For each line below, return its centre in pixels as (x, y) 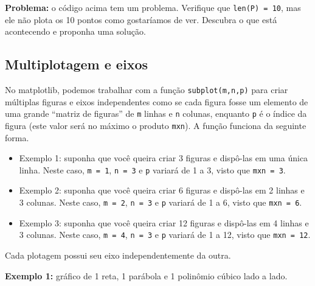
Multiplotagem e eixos (76, 64)
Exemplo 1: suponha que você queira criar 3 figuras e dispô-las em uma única (164, 158)
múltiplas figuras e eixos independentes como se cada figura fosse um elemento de (157, 101)
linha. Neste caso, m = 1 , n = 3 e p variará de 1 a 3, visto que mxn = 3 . (152, 169)
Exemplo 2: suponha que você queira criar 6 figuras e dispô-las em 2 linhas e (162, 190)
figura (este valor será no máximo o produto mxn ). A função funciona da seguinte (156, 125)
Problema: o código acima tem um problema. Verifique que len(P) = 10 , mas (153, 7)
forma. (17, 137)
